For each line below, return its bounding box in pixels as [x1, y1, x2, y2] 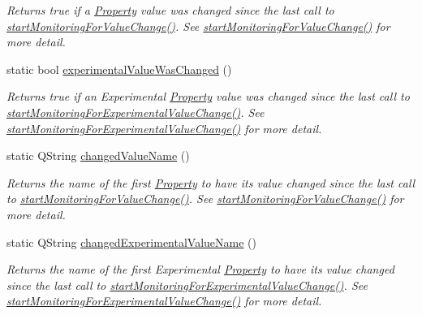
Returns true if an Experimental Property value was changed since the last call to [6, 88, 410, 105]
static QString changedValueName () [6, 147, 190, 164]
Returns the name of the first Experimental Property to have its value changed [6, 261, 394, 278]
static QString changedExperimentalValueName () [6, 233, 257, 250]
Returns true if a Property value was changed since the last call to [6, 2, 334, 18]
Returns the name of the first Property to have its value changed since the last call [6, 174, 416, 191]
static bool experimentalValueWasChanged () [6, 60, 232, 77]
